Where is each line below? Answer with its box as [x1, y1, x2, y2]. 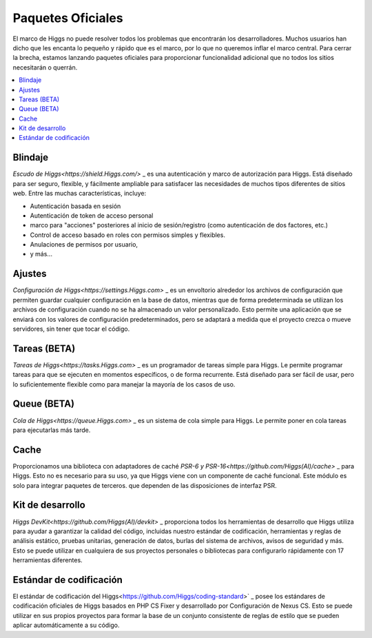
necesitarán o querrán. [12, 63, 78, 72]
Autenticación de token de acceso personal [30, 211, 154, 220]
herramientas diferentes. [12, 556, 83, 564]
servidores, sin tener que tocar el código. [12, 325, 130, 333]
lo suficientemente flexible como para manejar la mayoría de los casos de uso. [12, 380, 236, 389]
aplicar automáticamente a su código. [12, 621, 120, 630]
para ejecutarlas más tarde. [12, 426, 91, 434]
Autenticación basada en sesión [30, 202, 121, 210]
